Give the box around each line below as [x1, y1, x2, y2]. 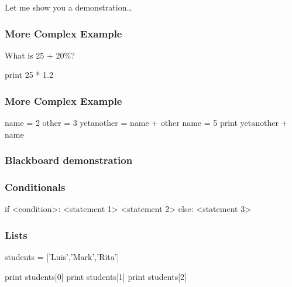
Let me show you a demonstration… [5, 1, 132, 13]
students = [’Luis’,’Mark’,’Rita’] [5, 251, 119, 263]
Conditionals [5, 180, 66, 194]
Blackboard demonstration [5, 153, 133, 168]
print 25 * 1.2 [5, 69, 53, 81]
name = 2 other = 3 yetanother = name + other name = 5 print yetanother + [5, 117, 288, 129]
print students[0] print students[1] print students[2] [5, 270, 187, 282]
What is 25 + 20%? [5, 49, 75, 61]
